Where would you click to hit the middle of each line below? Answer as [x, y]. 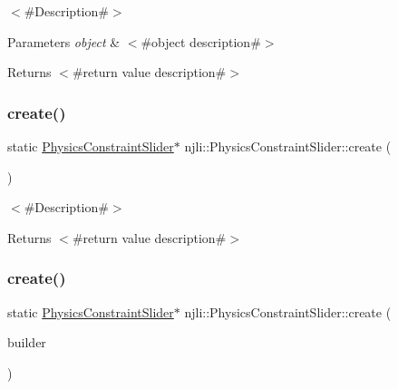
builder [27, 342]
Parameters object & [64, 41]
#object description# [201, 41]
